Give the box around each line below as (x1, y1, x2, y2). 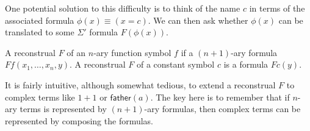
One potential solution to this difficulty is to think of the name (5, 2, 240, 14)
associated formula (5, 13, 74, 26)
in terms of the (249, 2, 305, 14)
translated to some (5, 26, 74, 38)
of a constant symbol (136, 58, 215, 71)
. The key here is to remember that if (150, 90, 290, 103)
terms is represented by (20, 102, 107, 115)
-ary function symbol (93, 46, 171, 58)
